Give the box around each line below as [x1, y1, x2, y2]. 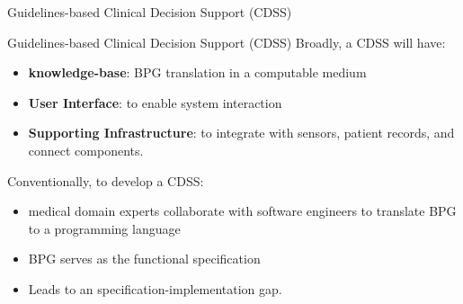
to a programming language [28, 219, 181, 237]
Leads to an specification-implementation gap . [28, 279, 282, 298]
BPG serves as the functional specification [28, 249, 261, 268]
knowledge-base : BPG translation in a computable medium [28, 63, 367, 82]
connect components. [28, 140, 144, 159]
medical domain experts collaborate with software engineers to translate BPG [28, 201, 457, 220]
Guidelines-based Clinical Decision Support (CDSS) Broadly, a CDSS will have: [7, 32, 446, 51]
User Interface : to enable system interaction [28, 93, 282, 112]
